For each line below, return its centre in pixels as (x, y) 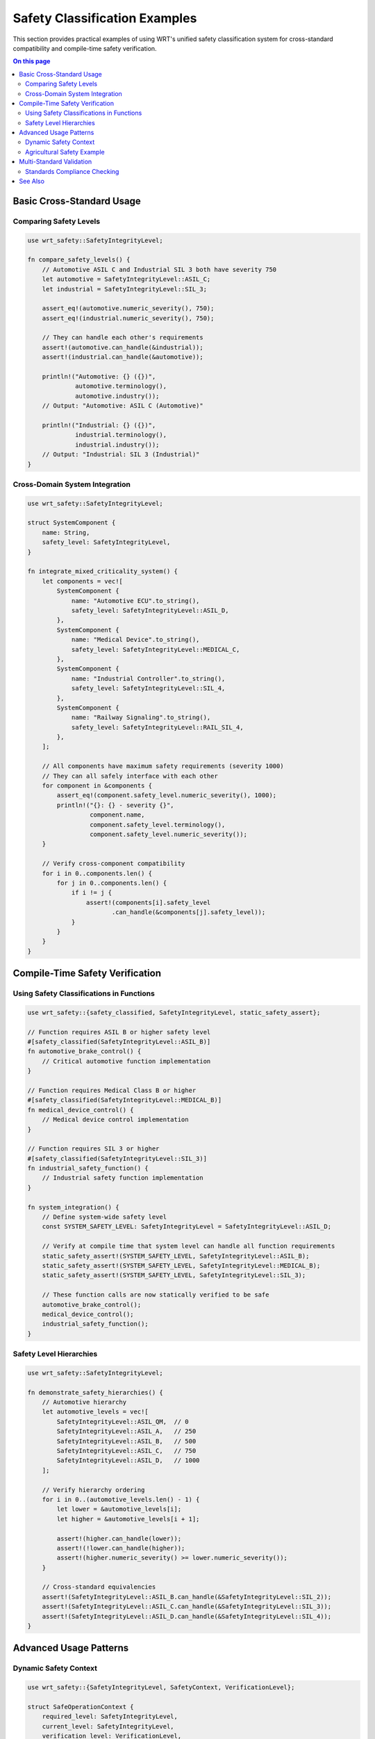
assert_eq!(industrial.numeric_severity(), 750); (128, 318)
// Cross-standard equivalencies (99, 1587)
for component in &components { (97, 786)
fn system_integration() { (73, 1207)
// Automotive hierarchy (84, 1402)
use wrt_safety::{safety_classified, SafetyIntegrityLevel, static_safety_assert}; (174, 1012)
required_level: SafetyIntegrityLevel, (110, 1717)
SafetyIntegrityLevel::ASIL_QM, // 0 (123, 1421)
